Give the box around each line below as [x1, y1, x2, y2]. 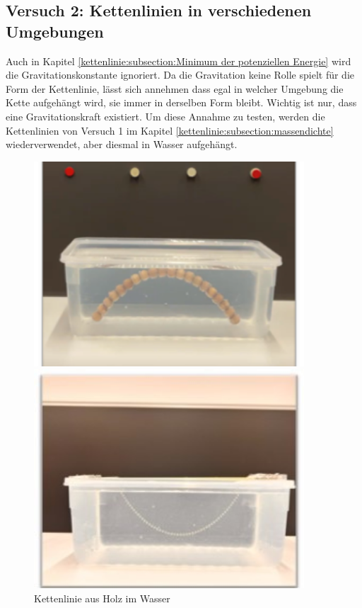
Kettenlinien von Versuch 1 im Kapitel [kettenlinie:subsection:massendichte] [6, 123, 334, 137]
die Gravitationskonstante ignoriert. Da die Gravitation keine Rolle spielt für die [6, 67, 354, 82]
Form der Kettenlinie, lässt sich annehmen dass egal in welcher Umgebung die [6, 81, 344, 96]
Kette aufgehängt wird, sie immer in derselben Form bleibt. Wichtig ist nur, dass [6, 95, 357, 110]
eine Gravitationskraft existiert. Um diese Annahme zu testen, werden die [6, 108, 325, 123]
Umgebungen [6, 20, 104, 42]
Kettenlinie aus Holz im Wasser [34, 591, 170, 606]
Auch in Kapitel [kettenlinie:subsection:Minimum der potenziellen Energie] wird [6, 53, 351, 68]
